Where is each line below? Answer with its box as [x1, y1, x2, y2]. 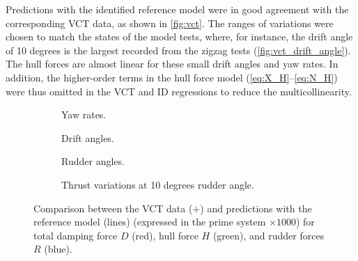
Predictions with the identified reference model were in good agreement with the [6, 2, 349, 16]
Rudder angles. [61, 154, 125, 168]
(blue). [44, 242, 72, 256]
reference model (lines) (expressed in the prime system [33, 214, 266, 229]
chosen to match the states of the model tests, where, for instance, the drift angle [6, 29, 353, 44]
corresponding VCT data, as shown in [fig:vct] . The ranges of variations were [6, 15, 334, 30]
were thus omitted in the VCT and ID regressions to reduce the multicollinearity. [6, 84, 352, 98]
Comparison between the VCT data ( [33, 200, 193, 215]
